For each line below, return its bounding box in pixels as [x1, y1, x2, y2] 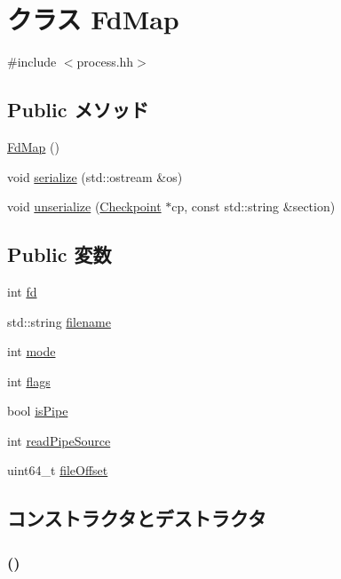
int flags [7, 371, 51, 390]
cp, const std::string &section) [171, 197, 336, 216]
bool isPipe [7, 401, 68, 420]
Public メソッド [7, 96, 149, 123]
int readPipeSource [7, 431, 111, 449]
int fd [7, 282, 37, 300]
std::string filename [7, 312, 111, 330]
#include [7, 52, 57, 71]
